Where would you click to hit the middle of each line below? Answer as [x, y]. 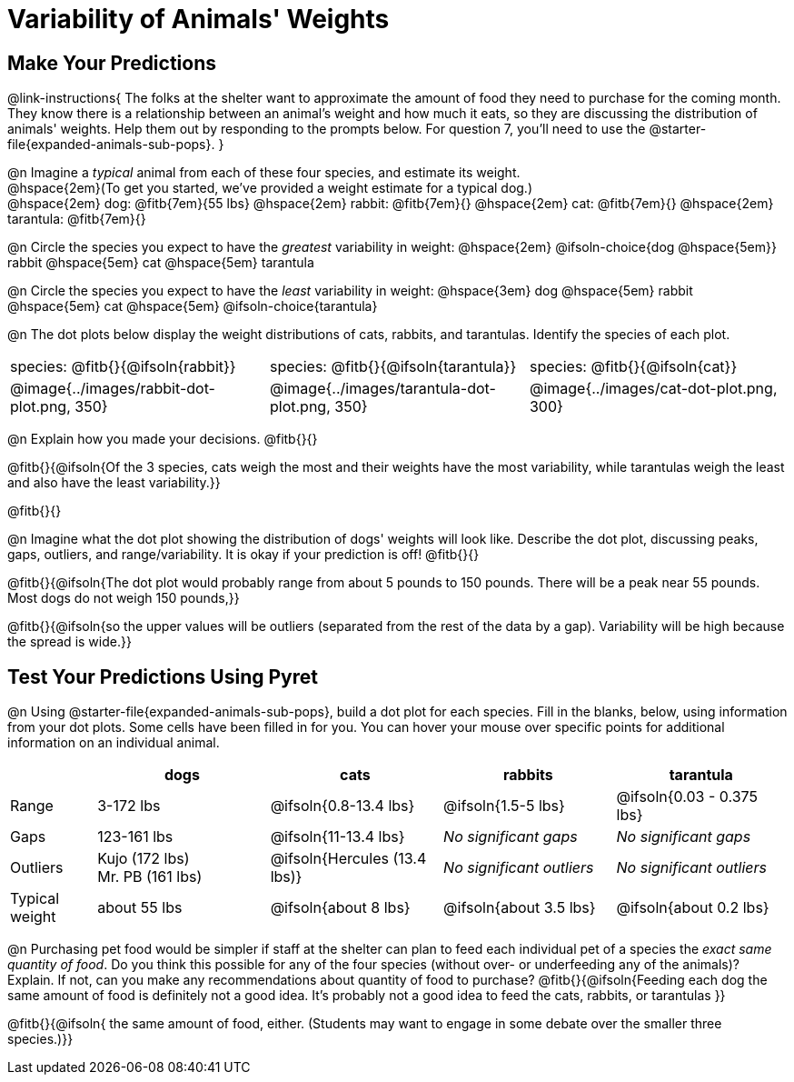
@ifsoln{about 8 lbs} [340, 908]
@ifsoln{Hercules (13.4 [348, 859]
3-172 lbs [129, 806]
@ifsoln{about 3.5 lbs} [520, 908]
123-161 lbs [135, 837]
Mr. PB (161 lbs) [150, 877]
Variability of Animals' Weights [198, 19]
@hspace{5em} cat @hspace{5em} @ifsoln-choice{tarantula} [193, 306]
